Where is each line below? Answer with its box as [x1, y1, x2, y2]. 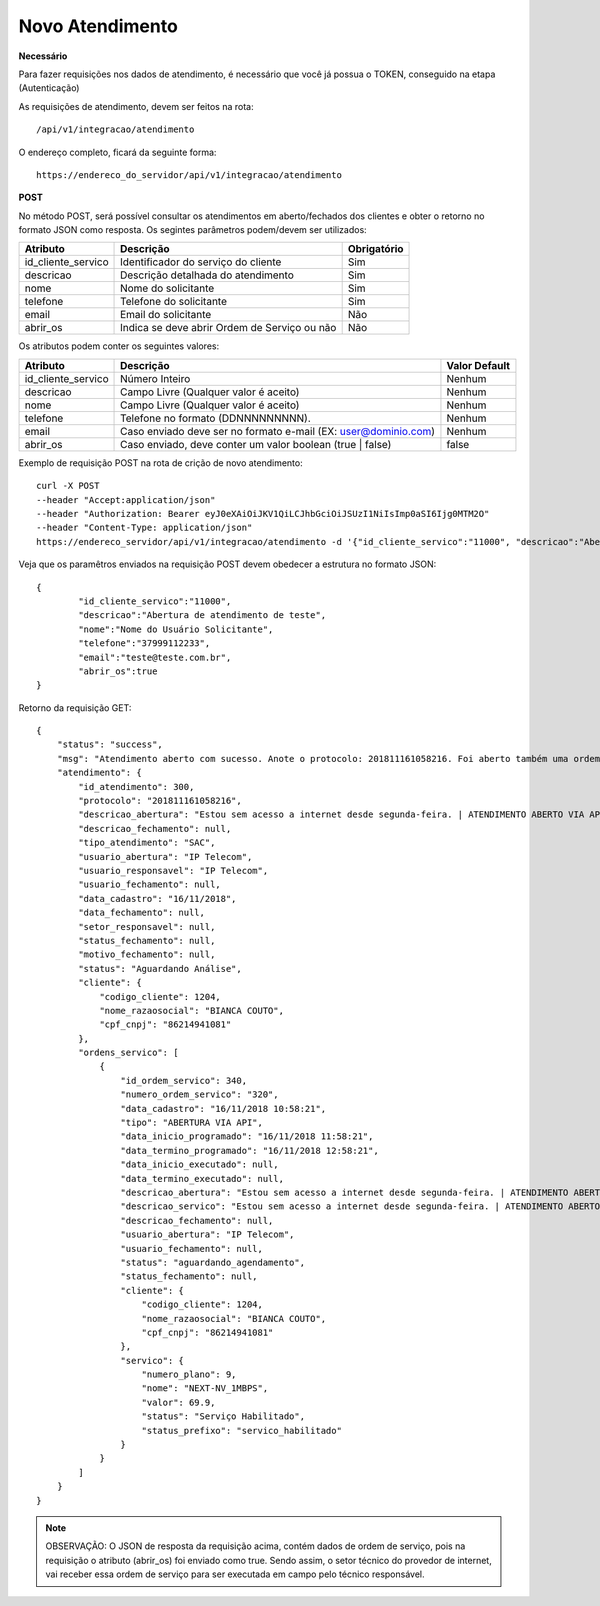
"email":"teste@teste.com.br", [78, 651, 232, 663]
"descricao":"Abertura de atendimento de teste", [78, 610, 327, 621]
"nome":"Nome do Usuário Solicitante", [78, 623, 274, 635]
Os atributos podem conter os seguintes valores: [18, 340, 220, 352]
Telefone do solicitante [120, 295, 227, 309]
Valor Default [446, 358, 510, 372]
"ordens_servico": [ [78, 1047, 179, 1059]
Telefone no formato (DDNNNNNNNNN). [120, 411, 312, 425]
